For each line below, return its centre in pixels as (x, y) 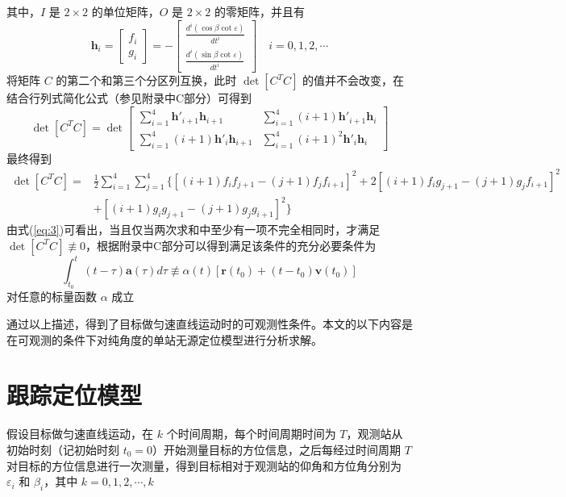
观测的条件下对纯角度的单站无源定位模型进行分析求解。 (175, 339)
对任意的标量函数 (52, 297)
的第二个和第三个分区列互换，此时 (146, 80)
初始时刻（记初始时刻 (63, 449)
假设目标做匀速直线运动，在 (80, 434)
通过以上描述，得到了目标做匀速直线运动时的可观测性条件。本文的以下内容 (204, 324)
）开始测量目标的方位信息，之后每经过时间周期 (277, 449)
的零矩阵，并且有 (259, 11)
